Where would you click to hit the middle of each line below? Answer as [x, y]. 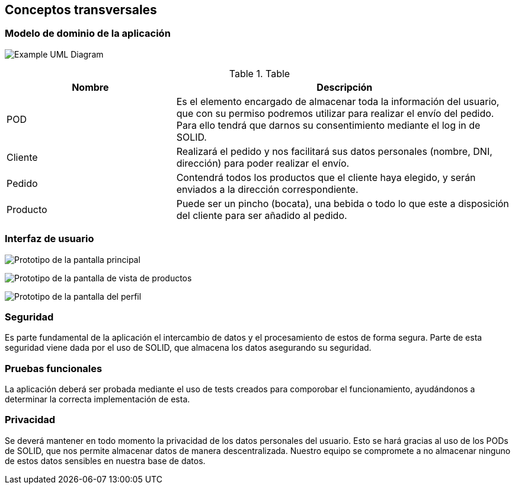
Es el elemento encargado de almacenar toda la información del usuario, [338, 101]
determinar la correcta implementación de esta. [97, 399]
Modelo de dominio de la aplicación [88, 34]
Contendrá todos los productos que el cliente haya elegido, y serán [326, 177]
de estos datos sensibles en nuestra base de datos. [105, 461]
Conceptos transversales [81, 10]
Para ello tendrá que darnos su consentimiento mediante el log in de [328, 125]
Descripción [345, 87]
